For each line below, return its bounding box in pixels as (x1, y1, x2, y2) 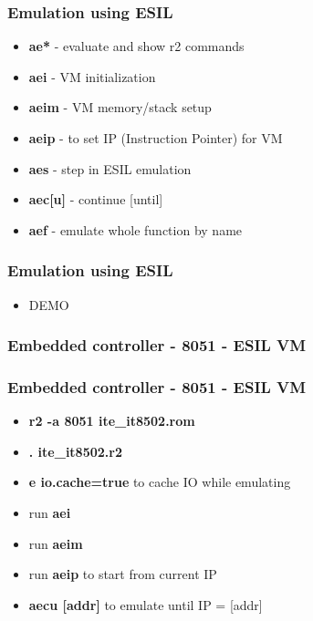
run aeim (28, 533, 83, 553)
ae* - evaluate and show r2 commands (28, 36, 245, 56)
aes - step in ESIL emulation (28, 159, 192, 178)
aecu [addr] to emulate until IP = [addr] (28, 595, 263, 614)
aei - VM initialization (28, 67, 156, 86)
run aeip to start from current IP (28, 564, 217, 584)
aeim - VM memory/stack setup (28, 98, 212, 117)
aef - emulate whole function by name (28, 220, 243, 239)
